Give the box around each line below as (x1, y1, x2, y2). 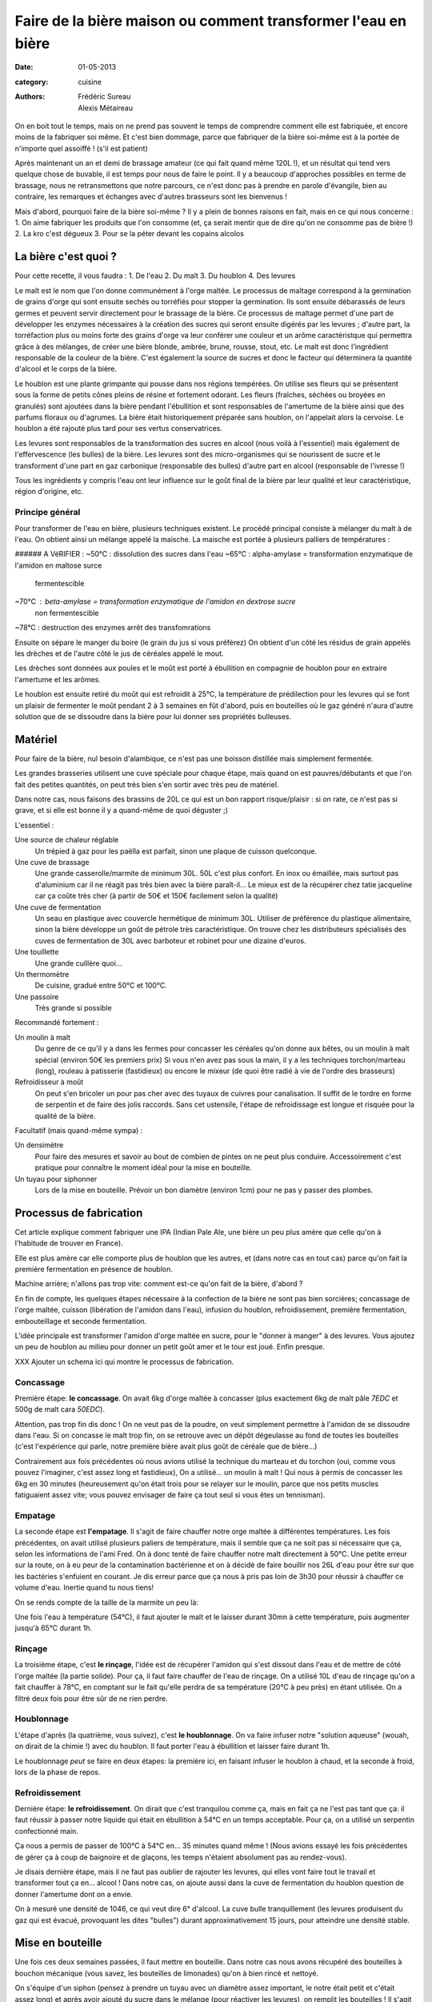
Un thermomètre (14, 969, 70, 979)
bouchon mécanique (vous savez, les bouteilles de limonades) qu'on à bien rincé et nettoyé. (14, 1968, 319, 1978)
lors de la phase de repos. (14, 1767, 101, 1777)
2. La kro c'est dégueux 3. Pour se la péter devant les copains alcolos (14, 229, 244, 239)
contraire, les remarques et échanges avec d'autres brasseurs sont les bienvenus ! (14, 192, 288, 202)
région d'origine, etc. (14, 487, 84, 496)
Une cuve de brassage (14, 858, 90, 866)
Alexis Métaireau (78, 103, 134, 112)
